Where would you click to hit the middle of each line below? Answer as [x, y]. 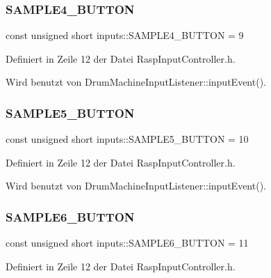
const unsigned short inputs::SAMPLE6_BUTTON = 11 [127, 243]
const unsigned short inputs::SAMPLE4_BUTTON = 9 [125, 35]
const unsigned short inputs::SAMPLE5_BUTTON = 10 [127, 139]
